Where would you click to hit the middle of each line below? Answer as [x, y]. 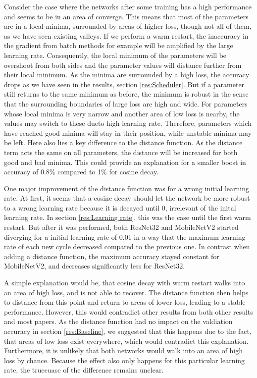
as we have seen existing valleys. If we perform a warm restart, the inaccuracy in [126, 35]
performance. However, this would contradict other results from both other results [128, 311]
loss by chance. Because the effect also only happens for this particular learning [125, 360]
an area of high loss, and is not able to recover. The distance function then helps [126, 292]
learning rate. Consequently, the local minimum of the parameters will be [115, 55]
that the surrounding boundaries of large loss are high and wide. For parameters [126, 103]
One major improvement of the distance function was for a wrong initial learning [127, 188]
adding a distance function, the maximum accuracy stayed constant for [112, 256]
